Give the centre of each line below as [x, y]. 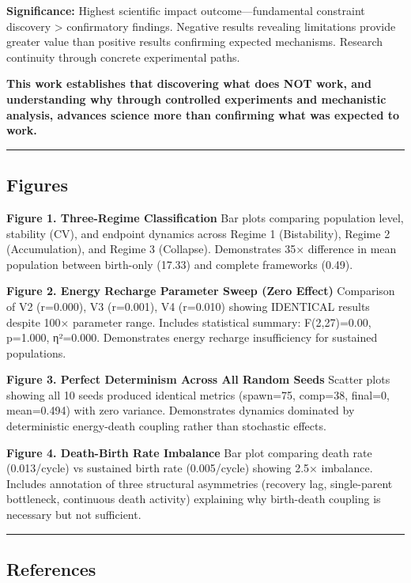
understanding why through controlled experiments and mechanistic [196, 98]
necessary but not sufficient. [74, 515]
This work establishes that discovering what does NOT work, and [189, 83]
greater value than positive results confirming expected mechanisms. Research [195, 42]
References [51, 569]
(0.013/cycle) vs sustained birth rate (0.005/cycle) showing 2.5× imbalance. [190, 468]
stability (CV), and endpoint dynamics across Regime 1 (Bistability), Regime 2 [198, 233]
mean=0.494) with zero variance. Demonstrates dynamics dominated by [181, 410]
